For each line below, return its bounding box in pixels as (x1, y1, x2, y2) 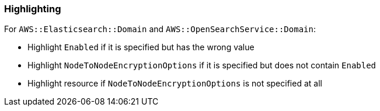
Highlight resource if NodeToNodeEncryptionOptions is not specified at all (27, 78, 322, 89)
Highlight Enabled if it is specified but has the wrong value (27, 42, 255, 53)
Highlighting (4, 3, 61, 15)
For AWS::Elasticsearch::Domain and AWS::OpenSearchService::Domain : (4, 24, 316, 34)
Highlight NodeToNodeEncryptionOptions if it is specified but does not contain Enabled (27, 60, 376, 71)
